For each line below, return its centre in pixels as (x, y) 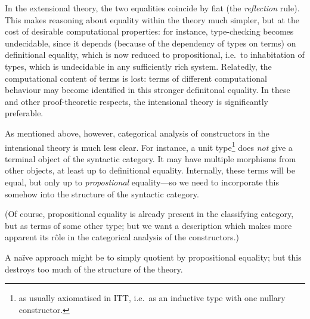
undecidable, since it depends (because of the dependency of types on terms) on (151, 43)
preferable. (24, 113)
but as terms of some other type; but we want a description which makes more (148, 225)
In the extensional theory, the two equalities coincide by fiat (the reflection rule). (152, 8)
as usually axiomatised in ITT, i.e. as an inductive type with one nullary (152, 298)
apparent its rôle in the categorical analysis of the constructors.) (122, 237)
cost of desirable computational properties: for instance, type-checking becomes (149, 31)
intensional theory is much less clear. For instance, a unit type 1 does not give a (149, 146)
